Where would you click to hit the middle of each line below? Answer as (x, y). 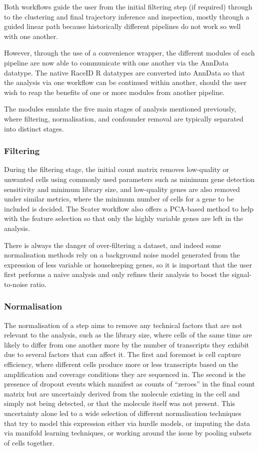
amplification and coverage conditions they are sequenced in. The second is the (125, 374)
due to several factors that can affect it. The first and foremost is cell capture (122, 354)
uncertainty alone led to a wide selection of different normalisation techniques (123, 413)
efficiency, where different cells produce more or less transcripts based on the (121, 364)
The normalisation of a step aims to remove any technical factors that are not (123, 325)
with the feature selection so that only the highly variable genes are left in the (124, 218)
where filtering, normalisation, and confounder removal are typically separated (124, 118)
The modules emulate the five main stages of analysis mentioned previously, (120, 109)
